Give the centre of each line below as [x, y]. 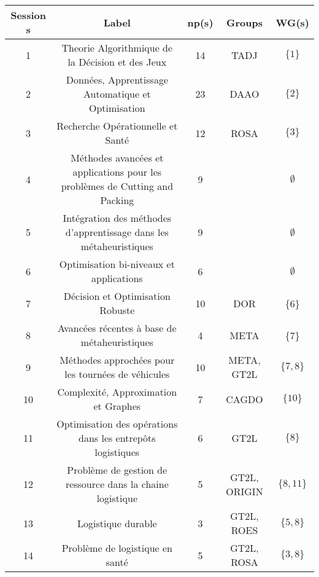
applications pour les [117, 172]
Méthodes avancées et [117, 158]
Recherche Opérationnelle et [117, 126]
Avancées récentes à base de [117, 328]
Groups [244, 22]
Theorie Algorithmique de [117, 48]
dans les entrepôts [117, 438]
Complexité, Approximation [117, 392]
